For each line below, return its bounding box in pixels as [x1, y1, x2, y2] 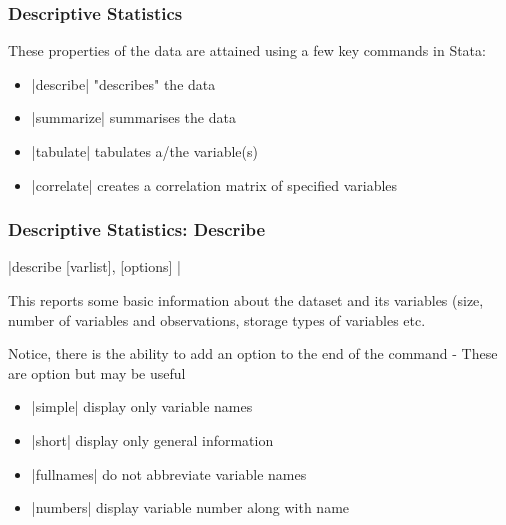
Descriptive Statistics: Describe [8, 217, 266, 242]
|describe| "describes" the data [31, 73, 216, 94]
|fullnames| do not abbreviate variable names [31, 463, 307, 484]
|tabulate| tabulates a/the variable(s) [31, 141, 258, 161]
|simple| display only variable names [31, 396, 253, 417]
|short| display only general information [31, 429, 274, 450]
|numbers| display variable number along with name [31, 497, 350, 518]
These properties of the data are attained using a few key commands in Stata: [8, 40, 486, 61]
